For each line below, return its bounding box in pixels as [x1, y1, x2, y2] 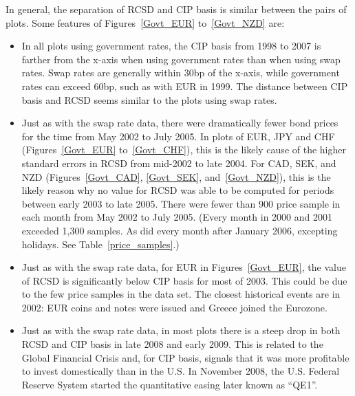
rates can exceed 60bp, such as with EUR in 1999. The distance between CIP [21, 78, 348, 93]
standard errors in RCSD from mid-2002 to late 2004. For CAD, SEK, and [21, 155, 336, 170]
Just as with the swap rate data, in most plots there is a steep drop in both [21, 323, 341, 338]
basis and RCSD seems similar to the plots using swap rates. [21, 92, 277, 107]
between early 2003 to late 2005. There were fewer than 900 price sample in [21, 196, 341, 210]
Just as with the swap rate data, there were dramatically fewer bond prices [21, 115, 338, 130]
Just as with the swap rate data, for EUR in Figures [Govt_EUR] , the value [21, 260, 346, 274]
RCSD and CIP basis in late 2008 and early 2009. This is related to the [21, 337, 323, 351]
